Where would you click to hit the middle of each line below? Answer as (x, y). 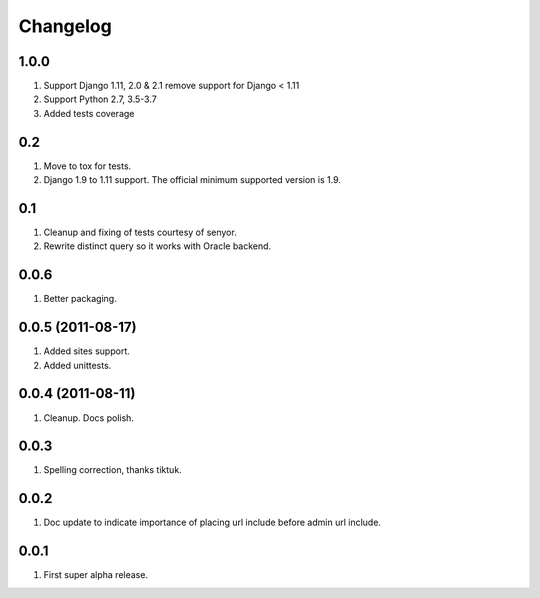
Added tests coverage (89, 113)
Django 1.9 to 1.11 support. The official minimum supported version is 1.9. (192, 180)
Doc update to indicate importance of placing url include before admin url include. (212, 522)
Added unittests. (77, 365)
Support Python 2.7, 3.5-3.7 (100, 99)
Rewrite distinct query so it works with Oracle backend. (157, 246)
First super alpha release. (96, 575)
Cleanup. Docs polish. (89, 417)
